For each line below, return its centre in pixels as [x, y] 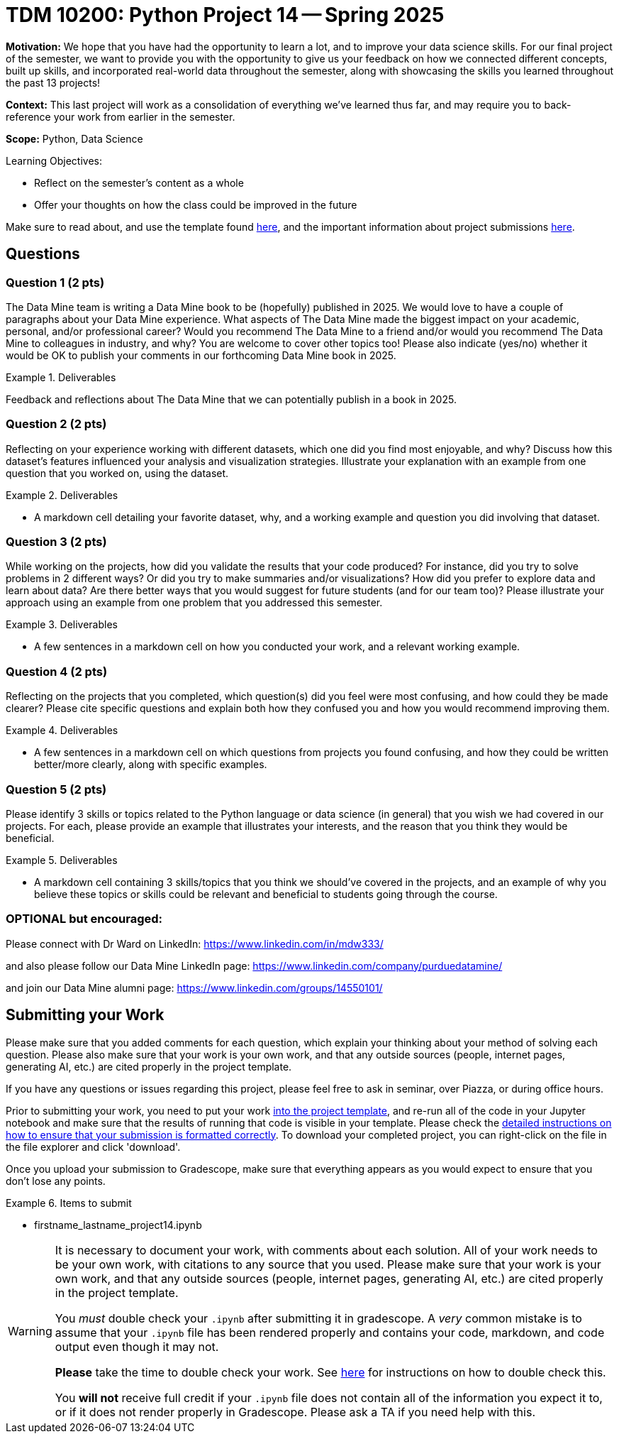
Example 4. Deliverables [62, 731]
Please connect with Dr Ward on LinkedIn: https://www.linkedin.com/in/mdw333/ [195, 943]
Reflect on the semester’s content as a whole [139, 182]
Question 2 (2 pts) [56, 424]
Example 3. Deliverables [62, 625]
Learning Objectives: [54, 160]
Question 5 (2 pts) [56, 789]
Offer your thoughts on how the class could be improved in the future [196, 204]
